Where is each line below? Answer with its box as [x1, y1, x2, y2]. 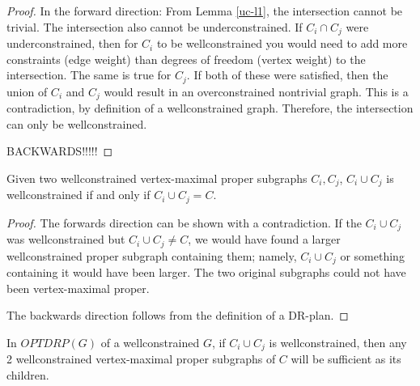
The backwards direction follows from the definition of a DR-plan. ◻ [6, 307, 349, 324]
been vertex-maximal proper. [6, 279, 150, 296]
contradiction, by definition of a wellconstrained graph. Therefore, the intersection [6, 100, 414, 117]
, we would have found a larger [188, 231, 341, 248]
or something [340, 247, 405, 264]
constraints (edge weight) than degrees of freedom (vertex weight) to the [6, 50, 366, 67]
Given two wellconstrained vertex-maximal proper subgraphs [6, 169, 308, 186]
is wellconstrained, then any [269, 333, 407, 350]
